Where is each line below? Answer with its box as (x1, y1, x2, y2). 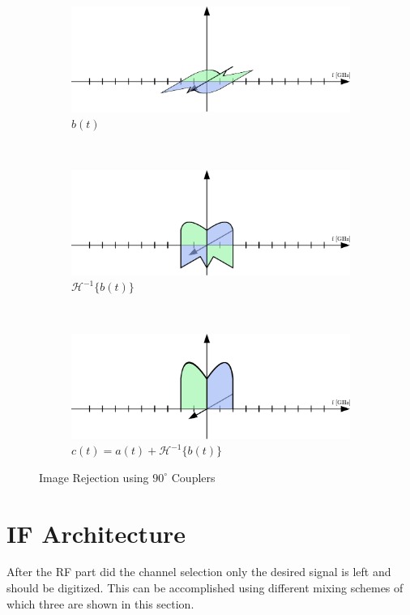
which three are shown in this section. (6, 595, 194, 612)
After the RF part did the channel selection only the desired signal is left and (6, 563, 391, 580)
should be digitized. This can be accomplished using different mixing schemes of (6, 579, 404, 596)
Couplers (171, 468, 216, 485)
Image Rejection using (39, 468, 149, 485)
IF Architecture (6, 516, 186, 549)
